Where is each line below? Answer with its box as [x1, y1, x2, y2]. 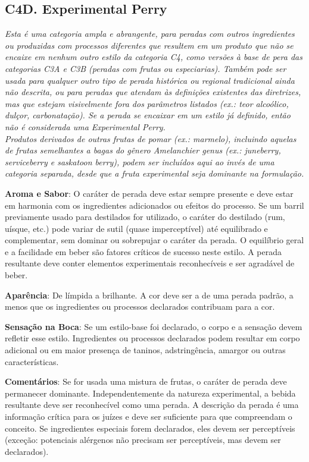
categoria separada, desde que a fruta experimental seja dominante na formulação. [5, 167, 304, 180]
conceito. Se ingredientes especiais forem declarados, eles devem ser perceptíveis [5, 422, 295, 434]
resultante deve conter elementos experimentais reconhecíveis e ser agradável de [5, 257, 295, 269]
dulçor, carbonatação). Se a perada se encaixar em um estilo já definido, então [5, 109, 291, 121]
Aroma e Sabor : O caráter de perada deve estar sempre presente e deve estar [5, 187, 294, 199]
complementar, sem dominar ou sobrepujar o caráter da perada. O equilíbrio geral [5, 234, 304, 246]
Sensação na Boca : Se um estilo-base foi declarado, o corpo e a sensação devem [5, 320, 302, 332]
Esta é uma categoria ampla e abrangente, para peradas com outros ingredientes [5, 27, 295, 40]
